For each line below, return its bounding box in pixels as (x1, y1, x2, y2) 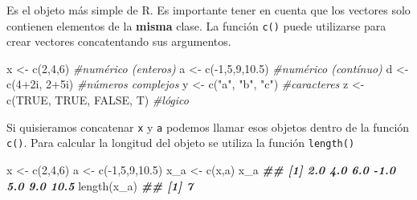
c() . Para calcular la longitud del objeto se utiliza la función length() (6, 134, 355, 151)
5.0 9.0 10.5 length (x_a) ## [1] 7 (6, 177, 194, 194)
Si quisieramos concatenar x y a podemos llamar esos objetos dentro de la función (6, 118, 410, 135)
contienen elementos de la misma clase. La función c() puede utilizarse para (6, 17, 386, 34)
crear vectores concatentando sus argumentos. (6, 33, 231, 50)
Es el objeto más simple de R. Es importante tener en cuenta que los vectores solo (6, 2, 411, 18)
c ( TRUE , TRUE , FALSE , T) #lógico (6, 92, 189, 108)
